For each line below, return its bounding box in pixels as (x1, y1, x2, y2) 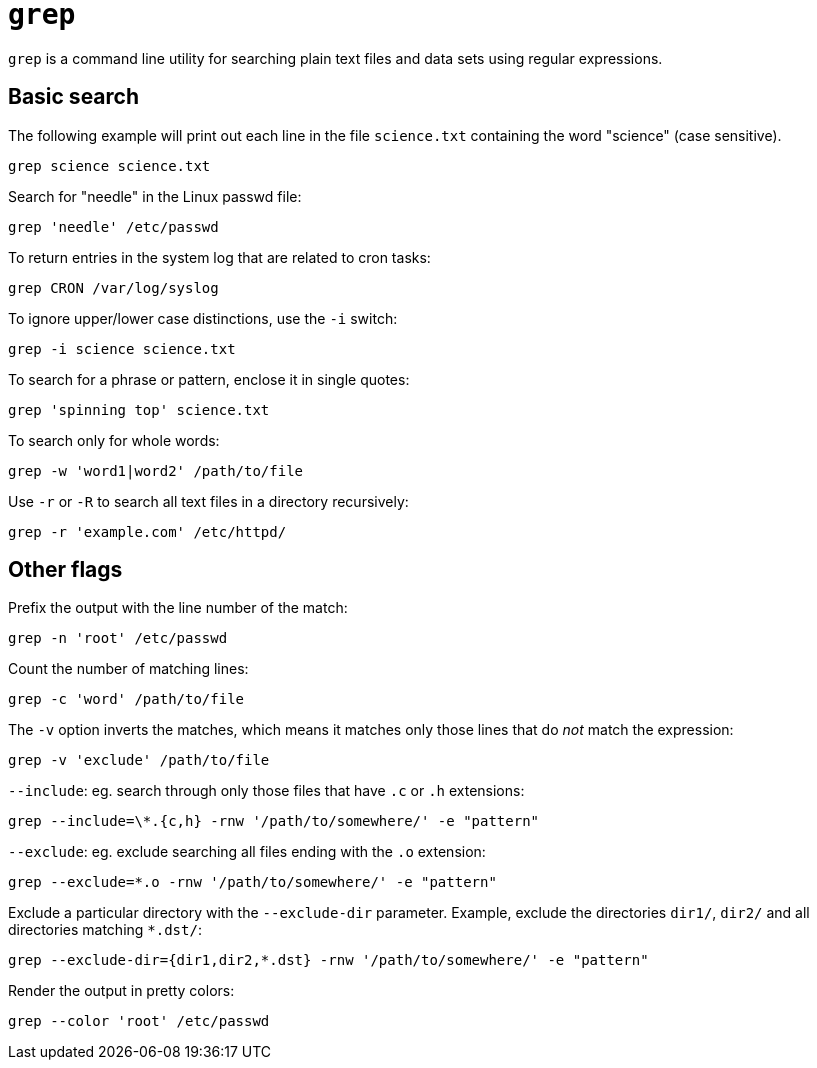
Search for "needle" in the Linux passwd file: (8, 187, 302, 205)
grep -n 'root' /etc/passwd (8, 630, 228, 647)
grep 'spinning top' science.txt (8, 401, 270, 418)
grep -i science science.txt (8, 340, 236, 357)
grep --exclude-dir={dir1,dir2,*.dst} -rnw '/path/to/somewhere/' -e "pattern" (8, 952, 649, 969)
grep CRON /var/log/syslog (8, 279, 219, 296)
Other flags (8, 557, 123, 583)
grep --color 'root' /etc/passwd (8, 1013, 270, 1030)
